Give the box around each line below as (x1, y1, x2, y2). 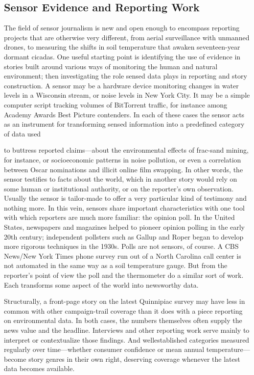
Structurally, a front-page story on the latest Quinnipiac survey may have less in (4, 296, 245, 306)
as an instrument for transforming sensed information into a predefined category (4, 119, 245, 129)
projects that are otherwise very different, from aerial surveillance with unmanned (4, 32, 250, 42)
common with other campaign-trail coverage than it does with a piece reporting (4, 305, 243, 316)
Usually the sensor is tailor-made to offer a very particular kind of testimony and (4, 193, 247, 203)
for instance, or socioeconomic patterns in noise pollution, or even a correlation (4, 154, 241, 164)
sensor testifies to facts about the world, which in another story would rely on (4, 174, 237, 184)
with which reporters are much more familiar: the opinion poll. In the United (4, 212, 235, 222)
